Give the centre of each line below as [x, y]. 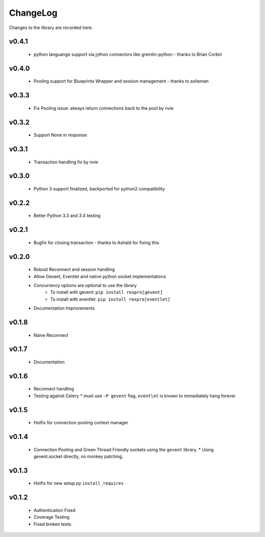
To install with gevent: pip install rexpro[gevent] [106, 292]
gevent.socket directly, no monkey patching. [79, 456]
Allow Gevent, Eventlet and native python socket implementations [100, 276]
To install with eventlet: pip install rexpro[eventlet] [110, 299]
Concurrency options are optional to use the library [85, 285]
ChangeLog [33, 13]
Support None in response [60, 135]
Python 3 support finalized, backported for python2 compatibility [99, 189]
